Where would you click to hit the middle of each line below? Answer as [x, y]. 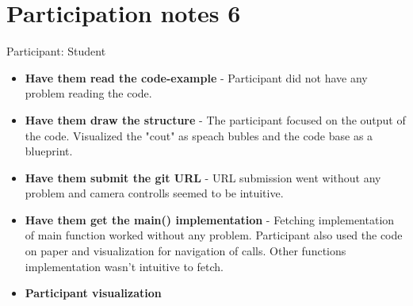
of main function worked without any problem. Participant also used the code [214, 235]
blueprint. [49, 151]
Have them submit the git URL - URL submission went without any [203, 177]
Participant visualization [93, 293]
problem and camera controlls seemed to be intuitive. [154, 193]
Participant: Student [56, 51]
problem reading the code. [88, 93]
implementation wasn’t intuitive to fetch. [124, 266]
